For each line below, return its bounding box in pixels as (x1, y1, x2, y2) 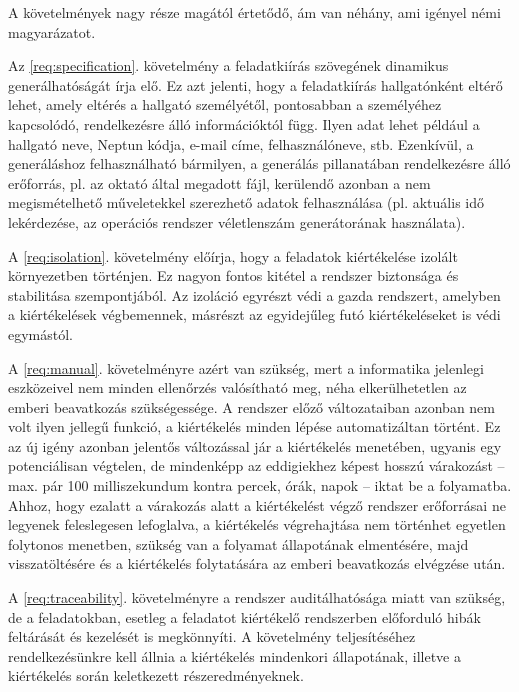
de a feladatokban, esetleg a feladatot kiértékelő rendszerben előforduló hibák (8, 606, 481, 627)
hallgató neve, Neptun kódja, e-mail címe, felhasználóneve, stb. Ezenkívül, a (8, 133, 474, 154)
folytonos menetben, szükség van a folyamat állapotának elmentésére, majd (8, 533, 469, 554)
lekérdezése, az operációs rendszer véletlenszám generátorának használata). (8, 211, 466, 232)
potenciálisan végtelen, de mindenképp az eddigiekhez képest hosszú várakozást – (8, 455, 505, 476)
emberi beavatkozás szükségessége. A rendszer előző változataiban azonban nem (8, 396, 495, 417)
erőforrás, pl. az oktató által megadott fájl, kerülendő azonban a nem (8, 172, 431, 193)
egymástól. (8, 323, 74, 344)
